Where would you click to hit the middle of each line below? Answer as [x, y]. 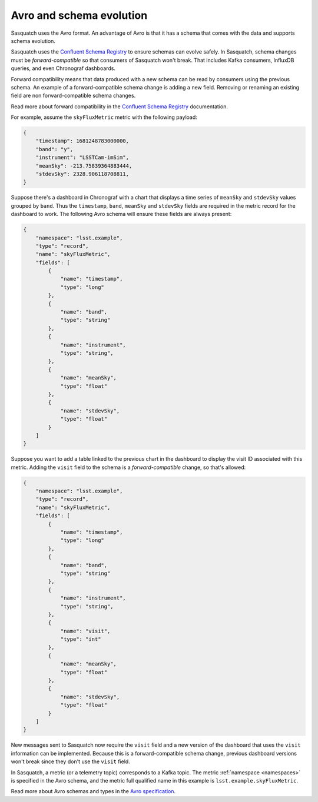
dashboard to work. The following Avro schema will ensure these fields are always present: [121, 214]
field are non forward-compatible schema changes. [73, 96]
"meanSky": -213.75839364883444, [84, 166]
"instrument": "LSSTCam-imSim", [82, 158]
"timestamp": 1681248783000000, [82, 141]
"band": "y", [54, 149]
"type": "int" [81, 639]
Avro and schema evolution [79, 15]
